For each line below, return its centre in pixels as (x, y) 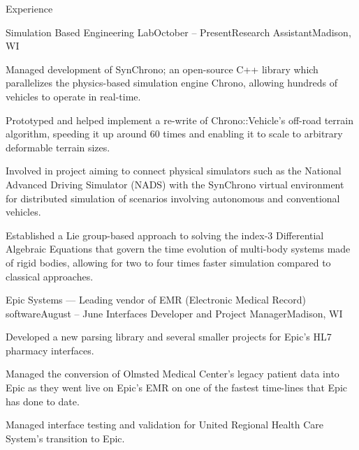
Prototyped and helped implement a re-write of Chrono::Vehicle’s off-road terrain (179, 120)
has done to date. (43, 401)
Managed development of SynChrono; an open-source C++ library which (162, 69)
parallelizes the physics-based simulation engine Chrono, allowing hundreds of (172, 83)
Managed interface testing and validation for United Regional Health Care (165, 425)
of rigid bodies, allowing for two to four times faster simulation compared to (168, 262)
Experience (29, 8)
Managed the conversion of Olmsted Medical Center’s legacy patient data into (173, 374)
